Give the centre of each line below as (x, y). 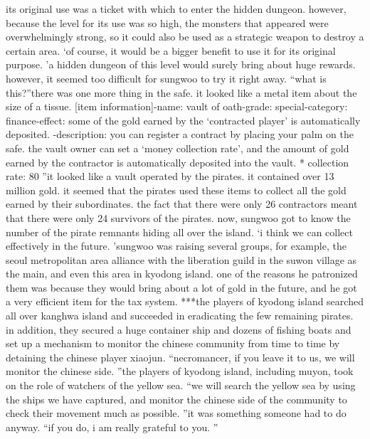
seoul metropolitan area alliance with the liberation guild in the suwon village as (181, 259)
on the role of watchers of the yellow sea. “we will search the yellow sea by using (181, 385)
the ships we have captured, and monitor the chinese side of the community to (176, 399)
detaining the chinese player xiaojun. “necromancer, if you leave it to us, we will (180, 357)
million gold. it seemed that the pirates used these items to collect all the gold (176, 190)
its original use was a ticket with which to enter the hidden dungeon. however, (176, 9)
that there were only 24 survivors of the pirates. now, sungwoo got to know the (178, 217)
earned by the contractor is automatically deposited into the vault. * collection (178, 162)
